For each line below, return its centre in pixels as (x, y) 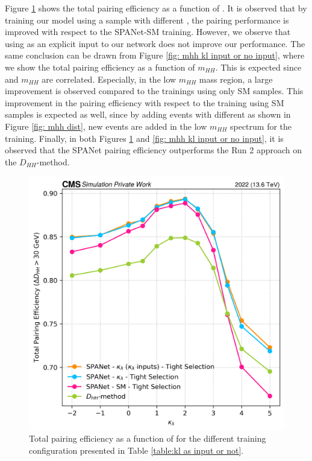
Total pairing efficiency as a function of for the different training (148, 438)
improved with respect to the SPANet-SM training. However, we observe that (148, 32)
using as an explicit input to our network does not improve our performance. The (155, 43)
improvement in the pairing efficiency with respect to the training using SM (145, 102)
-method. (53, 161)
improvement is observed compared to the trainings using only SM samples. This (154, 91)
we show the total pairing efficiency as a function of (100, 67)
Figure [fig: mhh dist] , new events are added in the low (106, 126)
